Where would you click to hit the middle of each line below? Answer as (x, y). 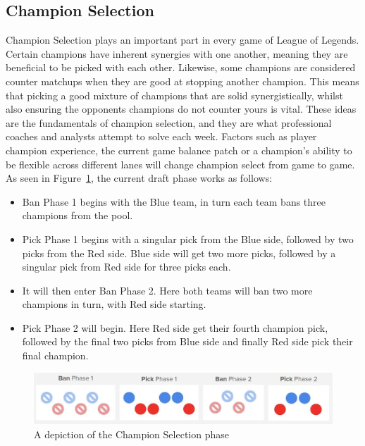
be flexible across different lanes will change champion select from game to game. (180, 164)
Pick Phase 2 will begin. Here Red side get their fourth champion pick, (175, 327)
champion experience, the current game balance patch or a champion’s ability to (179, 150)
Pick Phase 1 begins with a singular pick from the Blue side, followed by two (188, 239)
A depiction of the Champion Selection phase (131, 434)
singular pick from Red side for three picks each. (126, 267)
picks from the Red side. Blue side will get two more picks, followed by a (179, 253)
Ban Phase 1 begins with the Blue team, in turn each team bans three (174, 201)
